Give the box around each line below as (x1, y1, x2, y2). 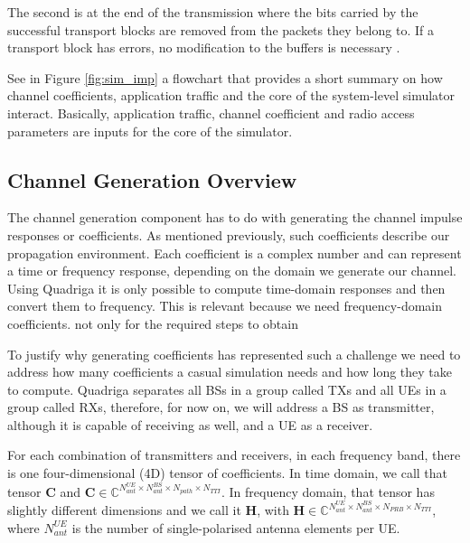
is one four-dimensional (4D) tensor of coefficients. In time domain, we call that (7, 463, 448, 482)
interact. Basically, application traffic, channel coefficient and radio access (7, 103, 415, 122)
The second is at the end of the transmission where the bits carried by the (7, 3, 418, 21)
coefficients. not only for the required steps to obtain (7, 314, 298, 332)
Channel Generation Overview (7, 165, 297, 193)
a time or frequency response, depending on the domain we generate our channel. (7, 261, 456, 280)
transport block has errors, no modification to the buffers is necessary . (7, 38, 400, 57)
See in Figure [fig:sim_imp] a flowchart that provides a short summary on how (7, 68, 443, 87)
